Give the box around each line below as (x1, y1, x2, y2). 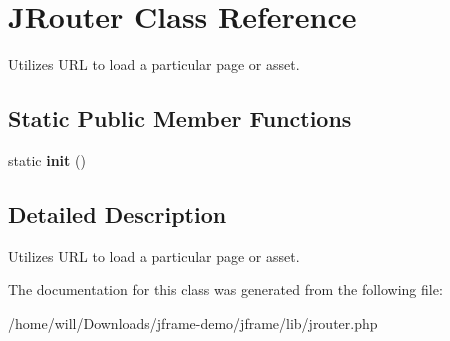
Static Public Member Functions (8, 103, 352, 134)
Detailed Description (8, 198, 227, 229)
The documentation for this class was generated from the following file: (8, 279, 443, 300)
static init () (8, 149, 86, 170)
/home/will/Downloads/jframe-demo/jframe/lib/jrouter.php (8, 312, 378, 333)
